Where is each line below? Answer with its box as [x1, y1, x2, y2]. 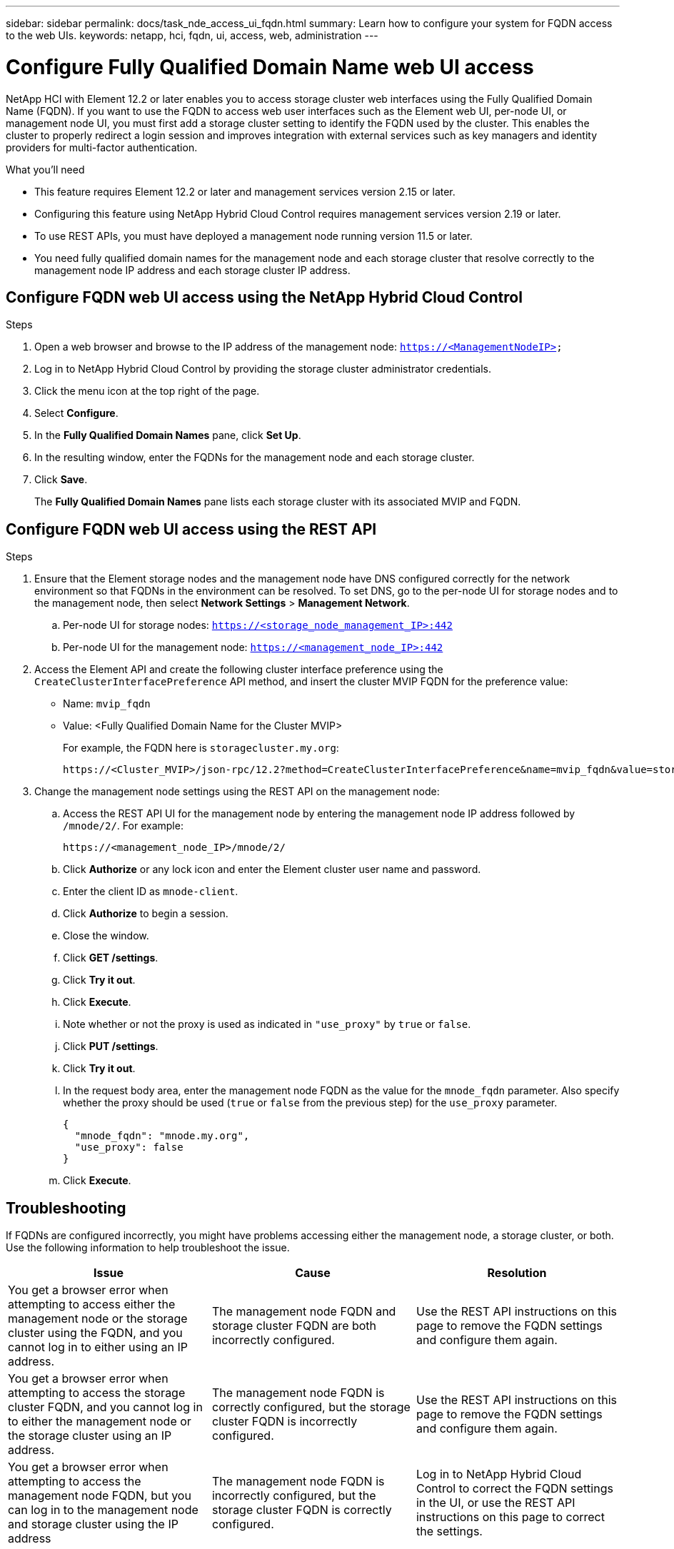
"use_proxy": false [74, 1141, 183, 1154]
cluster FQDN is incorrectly [211, 1414, 358, 1429]
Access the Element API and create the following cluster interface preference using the [34, 663, 443, 676]
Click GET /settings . [63, 952, 159, 964]
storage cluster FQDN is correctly [211, 1503, 392, 1518]
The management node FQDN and [211, 1304, 396, 1319]
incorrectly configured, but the [211, 1488, 376, 1503]
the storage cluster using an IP [8, 1428, 172, 1443]
